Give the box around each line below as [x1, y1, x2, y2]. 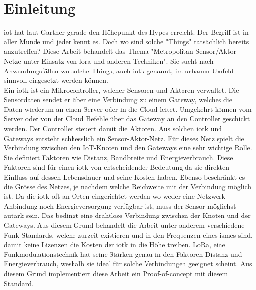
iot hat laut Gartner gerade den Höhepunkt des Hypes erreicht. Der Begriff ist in [4, 27, 249, 37]
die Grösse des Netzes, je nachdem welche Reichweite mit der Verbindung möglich [4, 181, 252, 191]
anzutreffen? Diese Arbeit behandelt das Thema [4, 46, 149, 56]
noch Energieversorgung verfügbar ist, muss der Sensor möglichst [39, 200, 236, 211]
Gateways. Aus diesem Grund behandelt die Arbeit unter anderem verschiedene [4, 220, 245, 230]
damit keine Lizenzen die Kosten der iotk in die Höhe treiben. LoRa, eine [4, 239, 225, 250]
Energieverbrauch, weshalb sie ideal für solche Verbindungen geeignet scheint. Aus [4, 258, 252, 269]
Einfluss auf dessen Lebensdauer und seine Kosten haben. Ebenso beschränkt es [4, 172, 245, 182]
